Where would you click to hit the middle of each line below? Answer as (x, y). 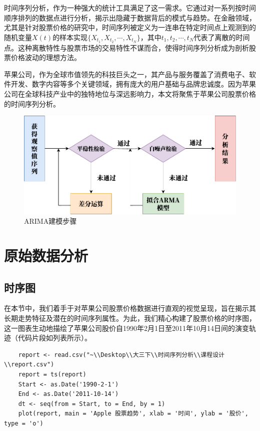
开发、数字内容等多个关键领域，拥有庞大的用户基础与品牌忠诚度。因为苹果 (133, 84)
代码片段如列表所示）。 (54, 338)
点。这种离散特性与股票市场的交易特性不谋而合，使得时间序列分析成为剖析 (126, 47)
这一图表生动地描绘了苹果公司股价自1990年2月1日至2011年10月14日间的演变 (126, 328)
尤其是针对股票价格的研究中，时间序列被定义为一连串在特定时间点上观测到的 (130, 27)
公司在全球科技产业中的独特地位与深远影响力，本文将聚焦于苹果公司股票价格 (130, 94)
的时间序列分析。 (32, 103)
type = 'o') (24, 423)
